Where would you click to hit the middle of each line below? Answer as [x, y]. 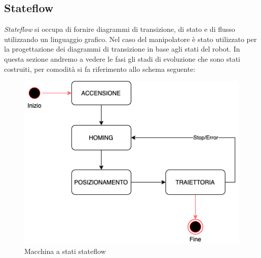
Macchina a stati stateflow [65, 251]
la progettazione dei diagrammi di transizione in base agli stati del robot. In [122, 49]
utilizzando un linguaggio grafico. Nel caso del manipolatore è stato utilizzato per [130, 39]
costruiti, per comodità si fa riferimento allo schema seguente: [100, 69]
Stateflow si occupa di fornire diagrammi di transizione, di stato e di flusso [120, 29]
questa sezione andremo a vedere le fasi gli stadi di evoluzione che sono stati [122, 58]
